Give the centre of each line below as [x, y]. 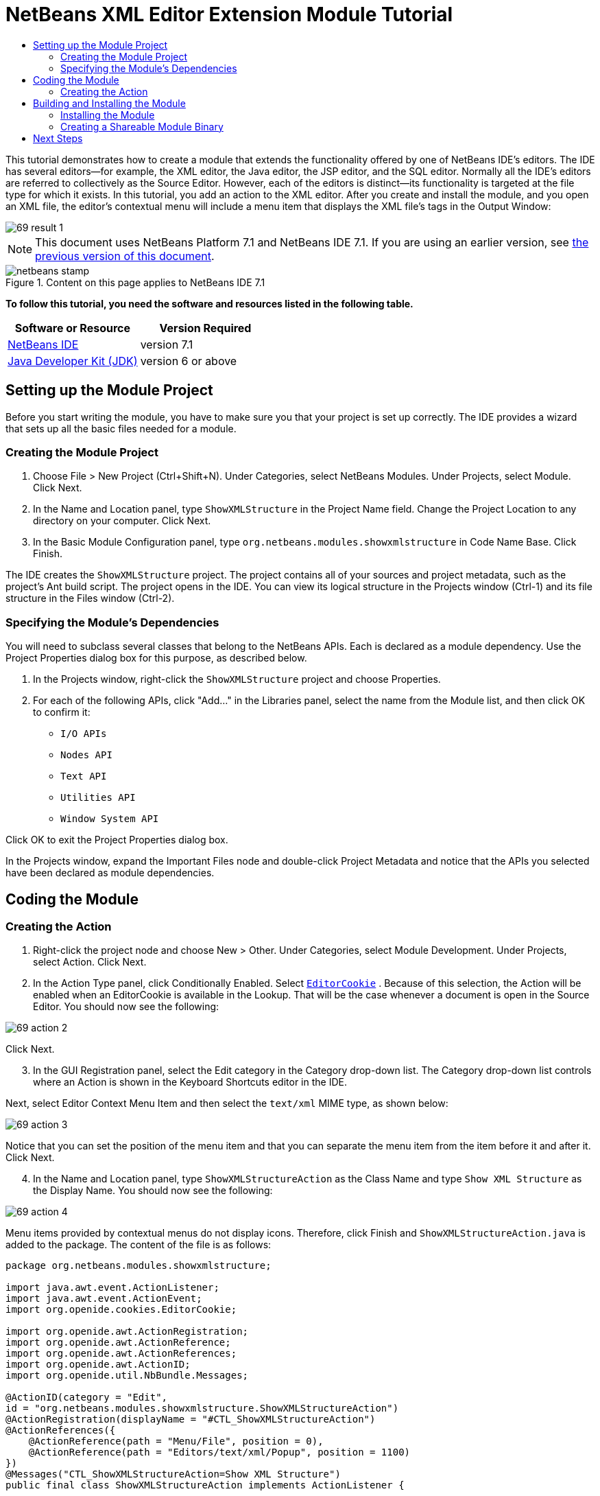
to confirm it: [62, 712]
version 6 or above [189, 361]
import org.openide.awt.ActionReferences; [121, 1354]
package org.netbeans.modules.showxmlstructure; [139, 1266]
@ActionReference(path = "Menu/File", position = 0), [176, 1441]
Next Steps [58, 138]
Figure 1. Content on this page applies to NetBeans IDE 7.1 [135, 282]
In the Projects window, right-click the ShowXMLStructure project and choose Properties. [237, 679]
